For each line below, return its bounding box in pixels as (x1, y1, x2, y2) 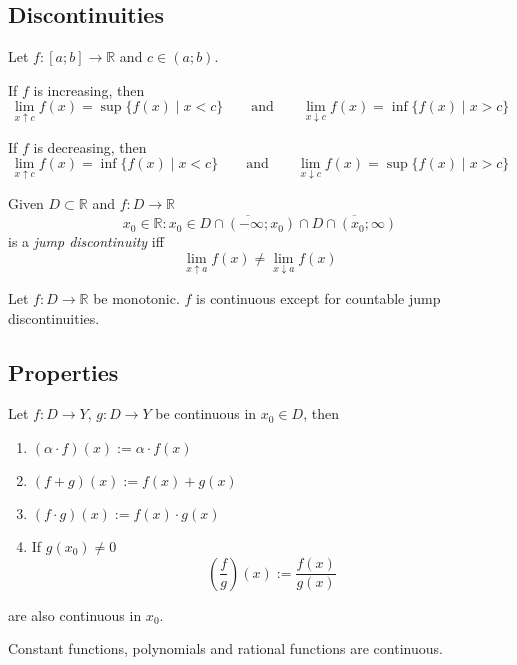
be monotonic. (93, 288, 180, 309)
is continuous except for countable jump (196, 288, 441, 309)
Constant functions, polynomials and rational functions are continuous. (8, 638, 443, 659)
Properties (8, 356, 119, 387)
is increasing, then (33, 79, 145, 100)
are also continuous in (8, 604, 142, 625)
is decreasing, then (33, 136, 147, 157)
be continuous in (155, 403, 257, 424)
